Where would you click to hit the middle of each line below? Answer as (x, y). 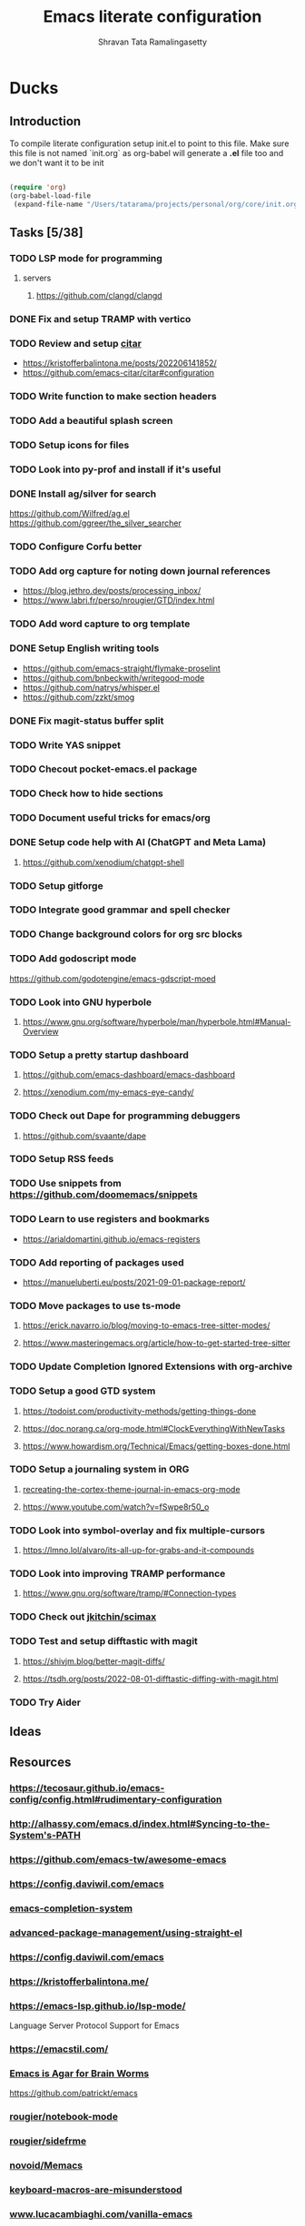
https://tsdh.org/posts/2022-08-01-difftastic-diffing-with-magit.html (150, 1679)
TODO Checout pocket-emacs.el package (103, 769)
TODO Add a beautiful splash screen (91, 421)
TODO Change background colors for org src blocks (126, 934)
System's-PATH (45, 1836)
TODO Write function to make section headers (113, 397)
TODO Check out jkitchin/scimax (83, 1617)
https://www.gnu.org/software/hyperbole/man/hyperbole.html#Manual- (157, 1021)
